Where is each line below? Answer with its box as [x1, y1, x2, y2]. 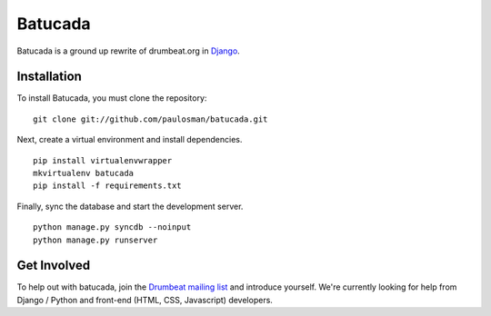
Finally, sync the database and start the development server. [16, 201, 244, 212]
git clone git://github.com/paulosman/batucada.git [33, 114, 268, 124]
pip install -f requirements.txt [33, 181, 182, 191]
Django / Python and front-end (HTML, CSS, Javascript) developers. [16, 294, 273, 305]
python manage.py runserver [33, 234, 158, 245]
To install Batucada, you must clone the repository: [16, 93, 207, 104]
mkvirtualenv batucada [33, 168, 135, 179]
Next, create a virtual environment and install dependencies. [16, 134, 243, 145]
